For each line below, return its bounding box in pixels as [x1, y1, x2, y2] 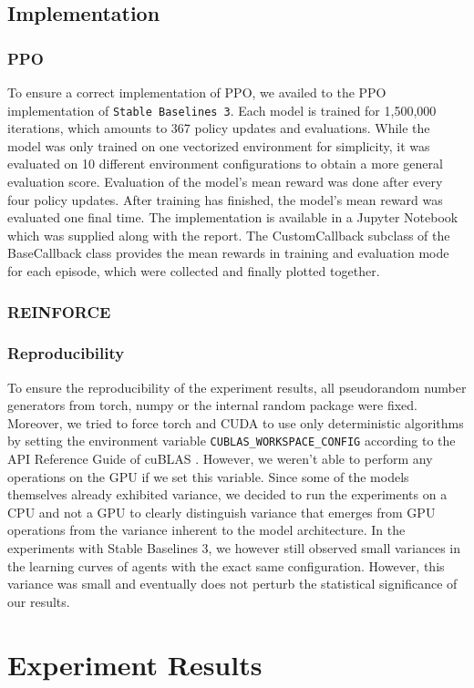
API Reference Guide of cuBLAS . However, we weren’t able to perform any [7, 449, 433, 468]
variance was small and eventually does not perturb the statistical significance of [7, 574, 458, 593]
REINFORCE [7, 300, 111, 323]
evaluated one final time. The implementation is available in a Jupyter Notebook [7, 208, 459, 227]
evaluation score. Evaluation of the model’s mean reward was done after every [7, 172, 443, 191]
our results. [7, 591, 70, 611]
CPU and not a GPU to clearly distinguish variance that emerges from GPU [7, 502, 436, 521]
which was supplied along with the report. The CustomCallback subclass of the [7, 225, 450, 244]
